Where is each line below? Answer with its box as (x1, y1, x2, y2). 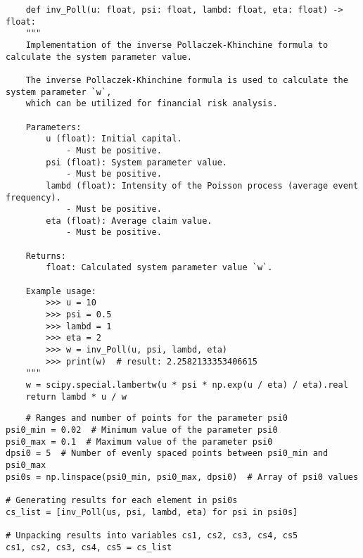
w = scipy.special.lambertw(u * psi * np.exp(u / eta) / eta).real (25, 380, 348, 390)
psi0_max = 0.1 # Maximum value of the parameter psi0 (6, 436, 273, 447)
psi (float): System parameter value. (46, 157, 227, 167)
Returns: (25, 251, 66, 261)
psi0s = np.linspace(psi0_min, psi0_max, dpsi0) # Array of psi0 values (6, 471, 359, 482)
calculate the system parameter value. (6, 51, 192, 62)
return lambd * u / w (25, 391, 127, 402)
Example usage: (25, 286, 96, 296)
